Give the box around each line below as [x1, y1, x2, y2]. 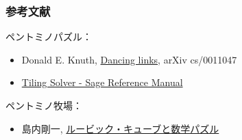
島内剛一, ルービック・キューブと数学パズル [21, 121, 219, 135]
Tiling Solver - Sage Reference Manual [21, 75, 183, 89]
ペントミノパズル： [5, 29, 92, 44]
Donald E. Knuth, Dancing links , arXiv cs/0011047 [21, 52, 237, 66]
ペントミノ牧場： [5, 98, 82, 112]
